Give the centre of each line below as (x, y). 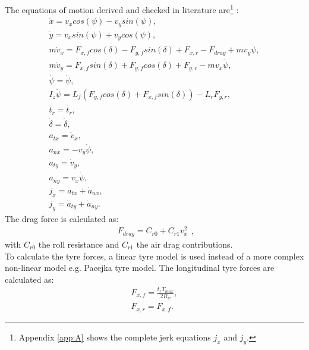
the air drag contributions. (185, 244)
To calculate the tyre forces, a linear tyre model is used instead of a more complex (154, 256)
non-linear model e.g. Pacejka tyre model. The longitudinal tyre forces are (140, 268)
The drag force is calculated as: (62, 218)
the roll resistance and (79, 244)
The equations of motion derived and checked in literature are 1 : (122, 9)
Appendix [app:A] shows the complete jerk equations (115, 337)
